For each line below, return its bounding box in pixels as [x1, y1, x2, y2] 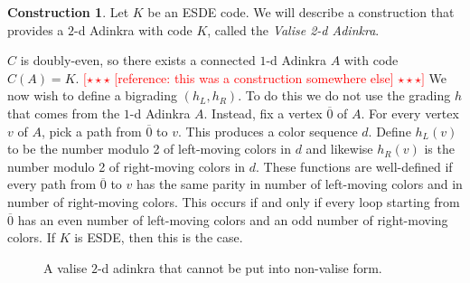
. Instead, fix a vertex [203, 103, 323, 122]
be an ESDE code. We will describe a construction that [147, 3, 455, 21]
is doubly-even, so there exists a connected [20, 51, 256, 70]
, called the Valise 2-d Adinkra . [207, 20, 380, 39]
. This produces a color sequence [178, 121, 358, 140]
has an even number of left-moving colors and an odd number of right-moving [17, 210, 448, 229]
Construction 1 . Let [7, 3, 129, 21]
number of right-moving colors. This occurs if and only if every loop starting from [7, 192, 460, 211]
